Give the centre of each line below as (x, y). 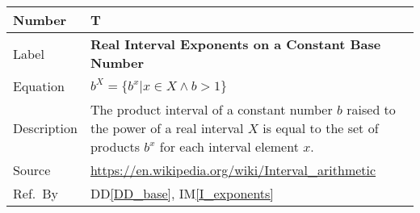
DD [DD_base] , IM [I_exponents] (182, 193)
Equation (39, 86)
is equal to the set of (321, 128)
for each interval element (229, 146)
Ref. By (36, 193)
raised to (371, 109)
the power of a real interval (167, 128)
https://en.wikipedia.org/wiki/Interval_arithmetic (233, 170)
